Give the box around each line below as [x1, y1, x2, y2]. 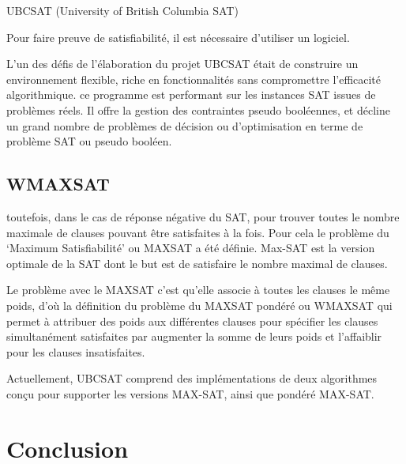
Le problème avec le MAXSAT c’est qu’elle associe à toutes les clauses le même [6, 281, 390, 298]
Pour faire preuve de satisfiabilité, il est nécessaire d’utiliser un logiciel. [6, 28, 350, 45]
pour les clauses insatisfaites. [6, 343, 145, 360]
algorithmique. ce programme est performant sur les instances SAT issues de [6, 86, 376, 103]
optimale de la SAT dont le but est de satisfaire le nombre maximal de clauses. [6, 255, 388, 271]
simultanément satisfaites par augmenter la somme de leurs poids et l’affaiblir [6, 328, 382, 345]
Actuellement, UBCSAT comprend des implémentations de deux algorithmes [6, 370, 378, 387]
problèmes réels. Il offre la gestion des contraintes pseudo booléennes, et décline [6, 101, 390, 118]
